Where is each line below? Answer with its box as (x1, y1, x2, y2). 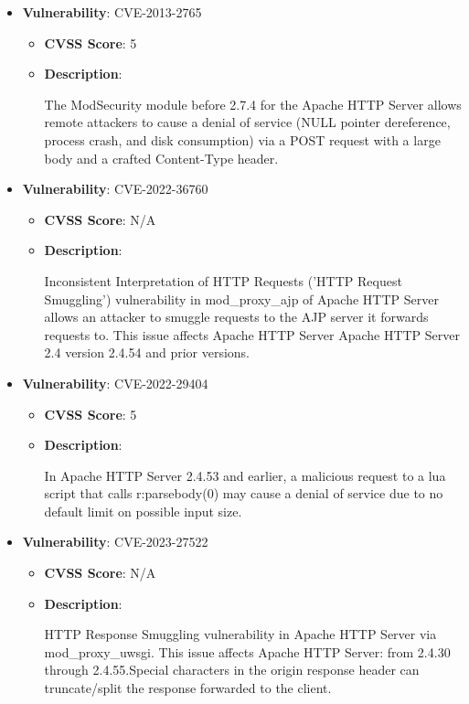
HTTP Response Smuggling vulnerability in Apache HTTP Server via (44, 624, 437, 644)
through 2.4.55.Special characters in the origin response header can (44, 660, 420, 679)
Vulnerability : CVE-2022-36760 (22, 179, 208, 198)
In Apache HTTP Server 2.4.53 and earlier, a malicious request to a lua (44, 465, 446, 485)
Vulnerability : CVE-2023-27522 (22, 532, 208, 551)
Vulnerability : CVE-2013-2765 (22, 3, 202, 21)
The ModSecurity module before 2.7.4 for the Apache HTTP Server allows (44, 94, 462, 113)
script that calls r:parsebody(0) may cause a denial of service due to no (44, 484, 443, 503)
